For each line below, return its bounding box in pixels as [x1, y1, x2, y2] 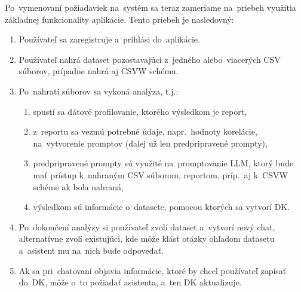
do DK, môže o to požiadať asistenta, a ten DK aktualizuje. [19, 276, 242, 288]
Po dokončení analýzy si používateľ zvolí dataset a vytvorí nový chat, [19, 220, 275, 233]
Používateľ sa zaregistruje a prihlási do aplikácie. [19, 33, 200, 45]
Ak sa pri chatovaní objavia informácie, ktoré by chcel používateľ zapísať [19, 264, 287, 276]
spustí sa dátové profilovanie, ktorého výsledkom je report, [33, 105, 247, 117]
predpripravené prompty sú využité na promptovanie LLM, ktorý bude [33, 157, 294, 169]
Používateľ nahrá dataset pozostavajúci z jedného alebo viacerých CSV [19, 53, 281, 65]
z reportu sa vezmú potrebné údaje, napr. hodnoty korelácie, [33, 125, 257, 138]
